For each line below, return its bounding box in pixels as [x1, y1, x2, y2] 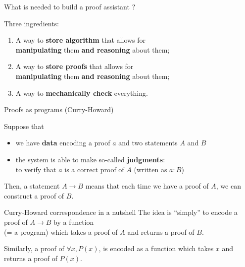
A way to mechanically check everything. [15, 87, 148, 98]
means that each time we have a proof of [85, 181, 209, 191]
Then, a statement [4, 181, 60, 191]
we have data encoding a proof [15, 137, 110, 148]
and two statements [118, 137, 178, 148]
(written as [134, 164, 167, 174]
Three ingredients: [4, 18, 59, 28]
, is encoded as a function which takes [98, 243, 214, 254]
